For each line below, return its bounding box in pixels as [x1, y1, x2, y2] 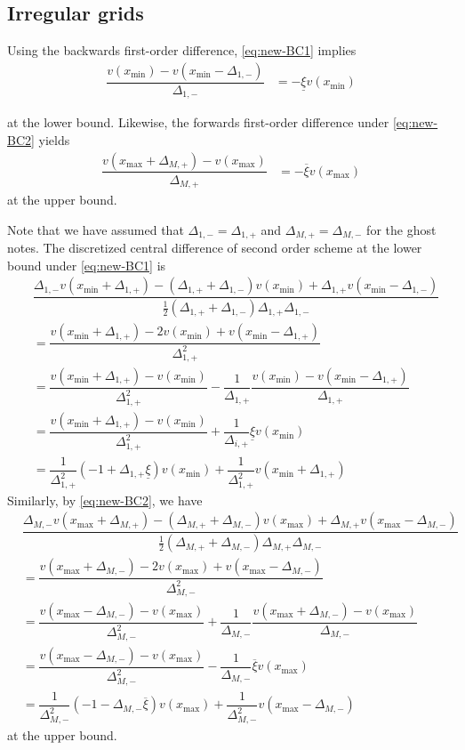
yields [38, 130, 70, 149]
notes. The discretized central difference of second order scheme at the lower [7, 238, 422, 257]
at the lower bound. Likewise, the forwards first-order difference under [7, 113, 389, 132]
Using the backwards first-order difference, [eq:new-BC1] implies [7, 41, 357, 60]
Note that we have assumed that [7, 220, 184, 238]
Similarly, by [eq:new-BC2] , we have [7, 490, 203, 509]
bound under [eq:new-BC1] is [7, 255, 166, 274]
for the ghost [366, 220, 437, 238]
